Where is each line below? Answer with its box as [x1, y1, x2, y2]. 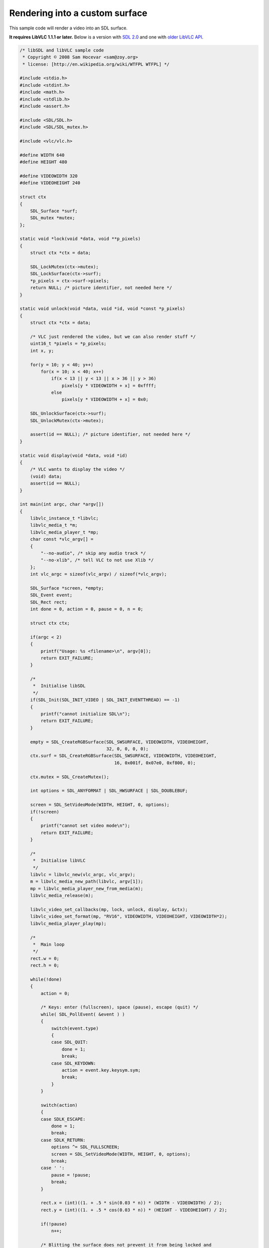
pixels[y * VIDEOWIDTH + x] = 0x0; [61, 397, 149, 402]
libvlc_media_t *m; [30, 522, 78, 528]
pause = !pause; [51, 1172, 91, 1178]
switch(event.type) [51, 1025, 99, 1031]
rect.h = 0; [30, 962, 60, 968]
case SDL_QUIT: [51, 1039, 88, 1045]
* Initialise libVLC [32, 858, 86, 864]
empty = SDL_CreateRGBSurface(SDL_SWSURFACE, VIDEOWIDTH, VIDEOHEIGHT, [30, 739, 209, 745]
